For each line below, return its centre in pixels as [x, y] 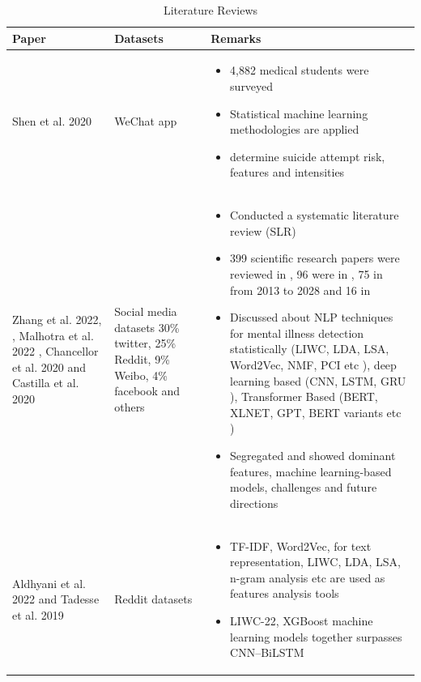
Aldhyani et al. [49, 583]
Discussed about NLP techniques [312, 317]
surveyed [252, 86]
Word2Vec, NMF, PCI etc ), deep [313, 364]
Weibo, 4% [141, 375]
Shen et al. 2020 [52, 121]
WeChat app [146, 121]
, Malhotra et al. [53, 335]
